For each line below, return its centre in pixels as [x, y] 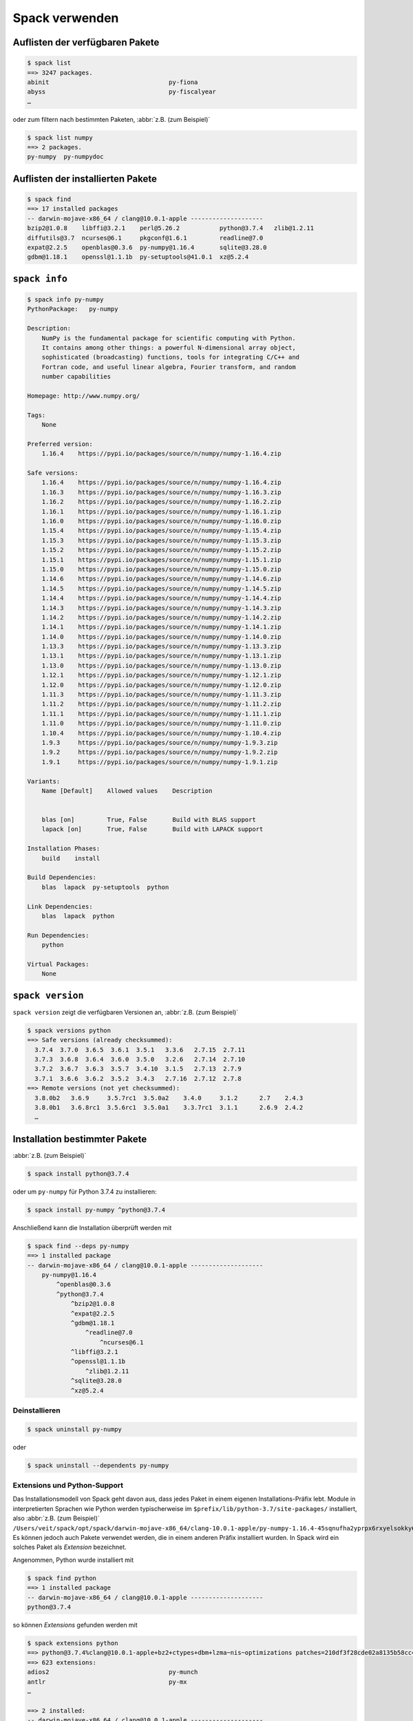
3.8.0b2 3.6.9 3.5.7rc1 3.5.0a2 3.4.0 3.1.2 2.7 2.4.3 [169, 1098]
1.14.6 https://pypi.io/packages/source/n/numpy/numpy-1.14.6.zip [161, 579]
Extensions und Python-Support [68, 1486]
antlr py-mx [107, 1682]
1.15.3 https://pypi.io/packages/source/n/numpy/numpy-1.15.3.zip [161, 540]
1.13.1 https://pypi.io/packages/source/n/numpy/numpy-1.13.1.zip [161, 656]
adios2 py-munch [113, 1672]
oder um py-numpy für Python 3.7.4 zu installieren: [85, 1192]
